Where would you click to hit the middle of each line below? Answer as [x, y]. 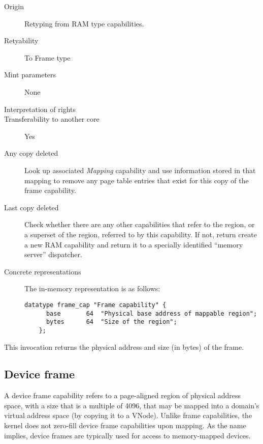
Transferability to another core [52, 119]
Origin [14, 6]
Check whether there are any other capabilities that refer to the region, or [140, 224]
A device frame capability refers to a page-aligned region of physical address [122, 395]
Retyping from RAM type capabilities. [84, 23]
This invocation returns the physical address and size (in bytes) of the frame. [124, 346]
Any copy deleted [31, 153]
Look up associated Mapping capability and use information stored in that [140, 170]
